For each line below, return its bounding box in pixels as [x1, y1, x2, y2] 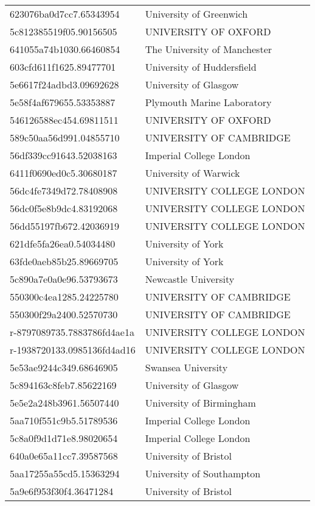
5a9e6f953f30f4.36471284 [10, 484, 114, 498]
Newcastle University [145, 272, 235, 286]
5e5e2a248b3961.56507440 [10, 396, 119, 410]
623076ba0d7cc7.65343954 [10, 7, 120, 21]
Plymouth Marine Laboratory [145, 95, 272, 109]
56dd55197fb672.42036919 [10, 219, 120, 233]
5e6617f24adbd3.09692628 [10, 77, 119, 91]
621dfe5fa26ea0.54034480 [10, 237, 116, 251]
